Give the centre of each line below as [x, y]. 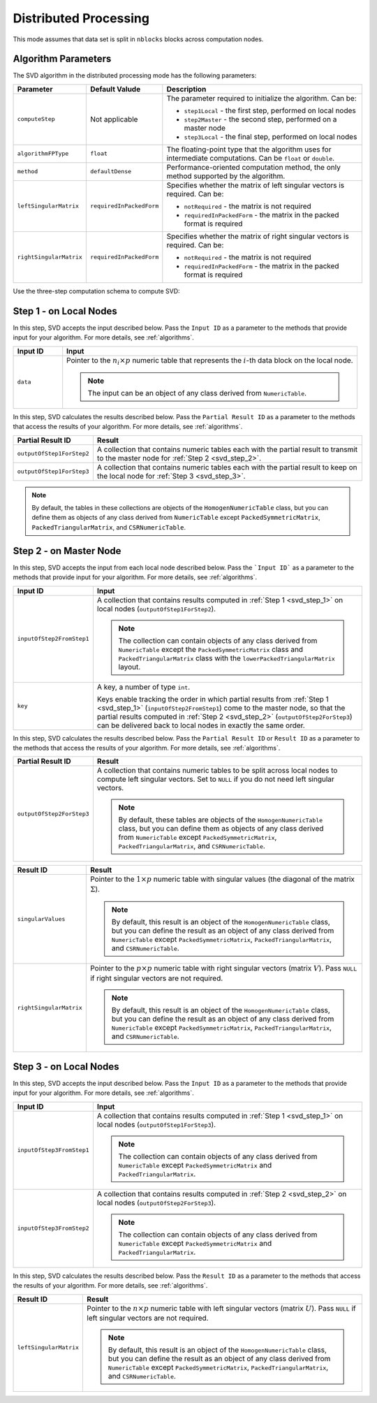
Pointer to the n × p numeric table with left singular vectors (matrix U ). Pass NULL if [221, 1308]
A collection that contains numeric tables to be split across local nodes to [217, 771]
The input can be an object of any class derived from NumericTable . [197, 393]
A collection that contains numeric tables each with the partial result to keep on [227, 467]
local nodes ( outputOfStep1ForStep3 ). [156, 1124]
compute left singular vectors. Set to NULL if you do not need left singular [215, 779]
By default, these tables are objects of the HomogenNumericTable [221, 820]
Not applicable [114, 119]
